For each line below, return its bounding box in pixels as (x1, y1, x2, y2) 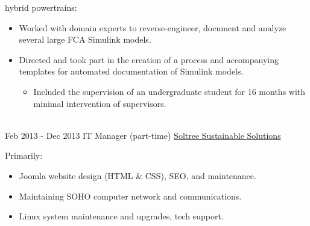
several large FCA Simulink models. (19, 33, 151, 46)
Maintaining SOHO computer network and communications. (19, 189, 242, 202)
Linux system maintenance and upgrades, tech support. (19, 210, 224, 222)
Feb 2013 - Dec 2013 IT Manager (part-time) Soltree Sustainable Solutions (5, 129, 281, 141)
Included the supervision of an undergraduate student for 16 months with (33, 85, 306, 97)
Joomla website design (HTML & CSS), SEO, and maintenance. (19, 169, 256, 182)
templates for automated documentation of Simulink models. (19, 65, 244, 78)
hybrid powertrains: (5, 1, 77, 13)
